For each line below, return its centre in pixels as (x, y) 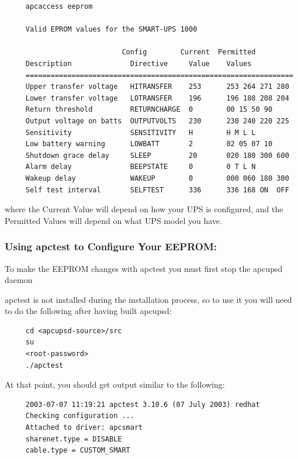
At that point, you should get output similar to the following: (115, 384)
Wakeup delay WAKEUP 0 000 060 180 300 (157, 178)
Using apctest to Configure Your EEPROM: (111, 246)
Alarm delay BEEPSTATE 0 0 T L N (141, 167)
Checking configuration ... (80, 416)
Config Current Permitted (189, 52)
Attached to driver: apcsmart (84, 428)
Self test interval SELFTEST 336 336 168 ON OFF (157, 190)
